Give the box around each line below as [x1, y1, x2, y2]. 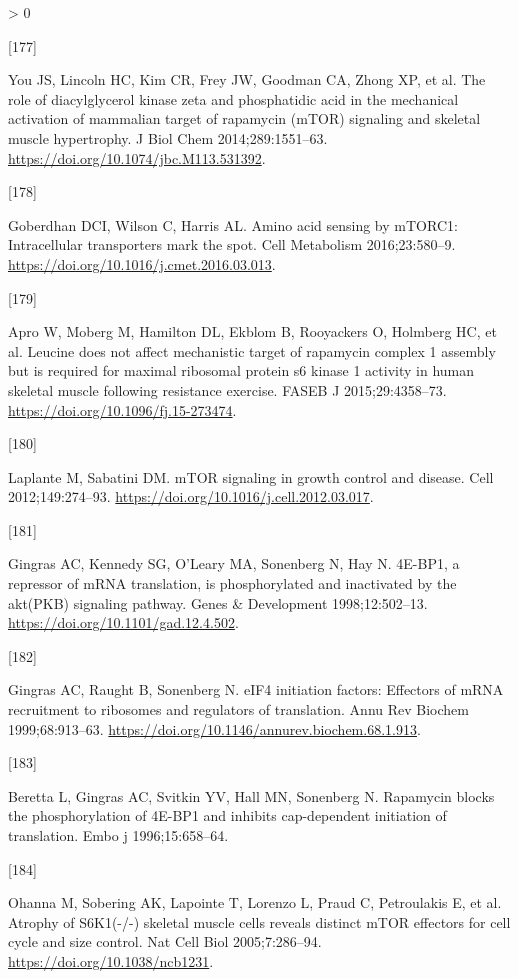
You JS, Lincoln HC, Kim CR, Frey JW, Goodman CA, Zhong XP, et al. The [8, 69, 486, 90]
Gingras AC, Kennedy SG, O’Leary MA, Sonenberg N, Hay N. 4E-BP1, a [8, 553, 460, 574]
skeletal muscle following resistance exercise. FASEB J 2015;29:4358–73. [8, 379, 447, 400]
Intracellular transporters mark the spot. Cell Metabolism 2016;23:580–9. [8, 234, 456, 255]
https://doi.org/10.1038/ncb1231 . [8, 950, 214, 971]
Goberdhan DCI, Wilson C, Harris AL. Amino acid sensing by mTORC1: [8, 214, 458, 235]
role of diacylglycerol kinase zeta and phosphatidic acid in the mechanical [8, 88, 459, 109]
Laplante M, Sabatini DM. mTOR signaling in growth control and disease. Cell [8, 466, 494, 487]
